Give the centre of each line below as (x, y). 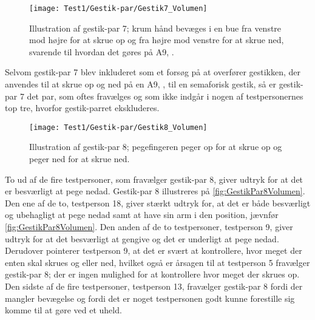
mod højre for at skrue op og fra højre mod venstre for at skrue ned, (157, 40)
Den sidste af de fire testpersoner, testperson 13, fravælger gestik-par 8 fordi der (154, 286)
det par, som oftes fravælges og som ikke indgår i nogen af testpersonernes (165, 96)
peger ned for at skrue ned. (80, 159)
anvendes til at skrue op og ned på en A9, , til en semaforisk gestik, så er (141, 84)
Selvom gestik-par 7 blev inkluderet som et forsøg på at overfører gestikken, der (153, 72)
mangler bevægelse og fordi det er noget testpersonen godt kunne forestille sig (150, 298)
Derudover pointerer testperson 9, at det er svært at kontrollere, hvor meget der (154, 250)
